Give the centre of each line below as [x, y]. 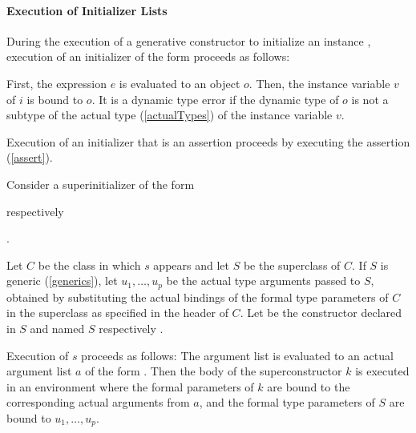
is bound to [55, 99]
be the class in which [89, 265]
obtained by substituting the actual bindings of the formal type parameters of [198, 297]
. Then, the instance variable [319, 83]
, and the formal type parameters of [287, 402]
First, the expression [57, 83]
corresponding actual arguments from [98, 402]
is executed [382, 371]
